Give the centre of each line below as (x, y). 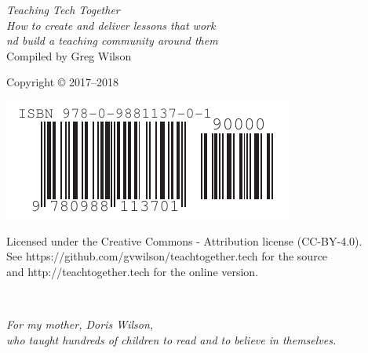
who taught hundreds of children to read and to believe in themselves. (171, 339)
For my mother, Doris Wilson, (80, 324)
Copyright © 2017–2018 (63, 82)
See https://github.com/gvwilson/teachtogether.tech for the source (167, 256)
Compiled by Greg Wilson (69, 55)
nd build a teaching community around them (112, 40)
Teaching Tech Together (63, 9)
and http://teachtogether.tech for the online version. (133, 271)
